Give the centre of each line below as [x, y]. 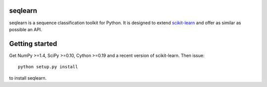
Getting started [33, 44]
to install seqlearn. [28, 78]
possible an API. [25, 29]
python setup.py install [48, 67]
